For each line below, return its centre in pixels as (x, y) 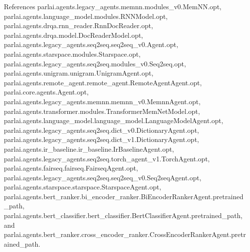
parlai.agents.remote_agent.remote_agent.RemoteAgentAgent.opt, (103, 82)
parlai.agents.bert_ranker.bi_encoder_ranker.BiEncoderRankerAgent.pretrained (124, 196)
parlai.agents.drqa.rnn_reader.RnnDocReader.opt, (78, 25)
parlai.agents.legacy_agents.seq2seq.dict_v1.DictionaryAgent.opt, (102, 139)
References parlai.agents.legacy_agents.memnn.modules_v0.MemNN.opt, (113, 6)
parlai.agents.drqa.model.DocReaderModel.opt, (74, 35)
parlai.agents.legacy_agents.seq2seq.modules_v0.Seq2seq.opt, (95, 63)
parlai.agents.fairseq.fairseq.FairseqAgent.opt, (71, 168)
